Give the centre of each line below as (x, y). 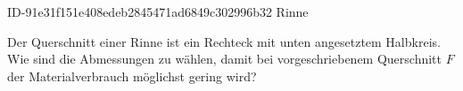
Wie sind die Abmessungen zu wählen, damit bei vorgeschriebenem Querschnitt (224, 59)
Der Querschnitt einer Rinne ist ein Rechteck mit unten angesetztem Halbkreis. (224, 41)
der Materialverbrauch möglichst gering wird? (132, 76)
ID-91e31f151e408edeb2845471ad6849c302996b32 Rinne (158, 11)
